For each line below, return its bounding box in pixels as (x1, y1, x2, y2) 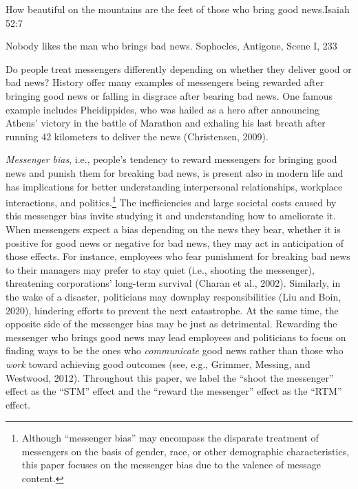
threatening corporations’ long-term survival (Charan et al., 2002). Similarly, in (6, 276, 341, 290)
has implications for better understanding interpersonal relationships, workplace (6, 179, 343, 193)
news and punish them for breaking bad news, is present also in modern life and (6, 165, 344, 180)
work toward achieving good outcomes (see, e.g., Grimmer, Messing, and (6, 356, 310, 371)
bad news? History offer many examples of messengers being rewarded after (6, 75, 324, 89)
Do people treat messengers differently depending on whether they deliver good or (6, 61, 352, 76)
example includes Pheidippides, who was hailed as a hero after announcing (6, 102, 319, 116)
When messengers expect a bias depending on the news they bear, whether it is (6, 221, 341, 236)
